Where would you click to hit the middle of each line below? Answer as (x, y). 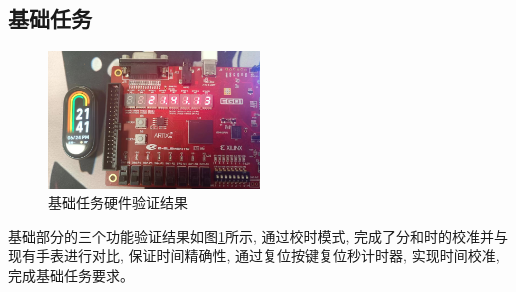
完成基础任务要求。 (71, 274)
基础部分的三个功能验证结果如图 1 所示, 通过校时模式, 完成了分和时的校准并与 (258, 235)
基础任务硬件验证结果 (118, 202)
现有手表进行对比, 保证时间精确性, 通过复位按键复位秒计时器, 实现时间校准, (254, 255)
